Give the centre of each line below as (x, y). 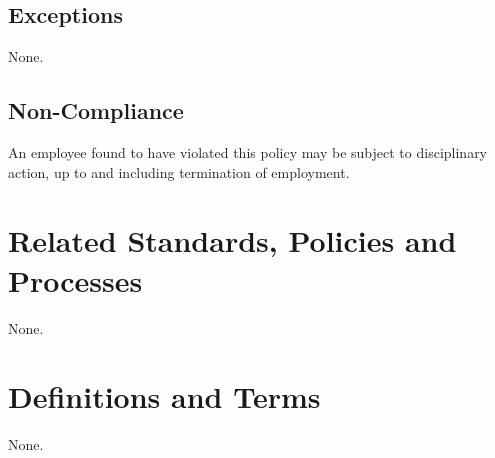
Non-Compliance (96, 110)
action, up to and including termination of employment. (179, 171)
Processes (75, 279)
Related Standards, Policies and (232, 240)
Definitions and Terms (164, 396)
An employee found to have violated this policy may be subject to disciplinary (248, 152)
